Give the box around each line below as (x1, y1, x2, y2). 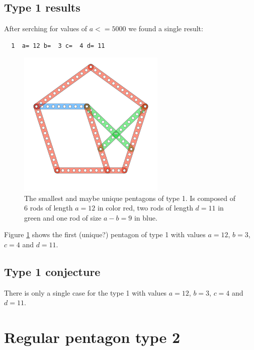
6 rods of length (24, 202, 73, 213)
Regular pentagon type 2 (4, 327, 181, 347)
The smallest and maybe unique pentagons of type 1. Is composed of (24, 192, 235, 203)
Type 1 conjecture (4, 263, 101, 279)
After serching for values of (4, 23, 88, 34)
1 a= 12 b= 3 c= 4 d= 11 (11, 42, 105, 49)
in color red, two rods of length (97, 202, 193, 213)
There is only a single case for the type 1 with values (4, 287, 167, 298)
